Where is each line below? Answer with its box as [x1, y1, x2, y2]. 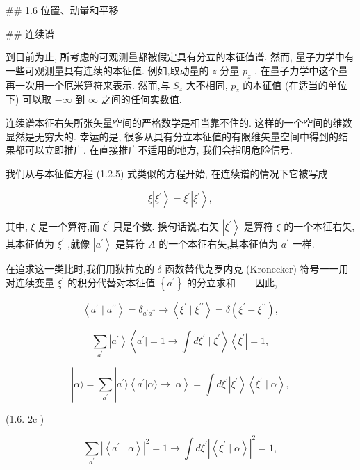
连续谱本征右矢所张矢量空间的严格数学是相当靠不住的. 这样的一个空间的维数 [6, 115, 352, 129]
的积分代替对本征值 [67, 275, 156, 289]
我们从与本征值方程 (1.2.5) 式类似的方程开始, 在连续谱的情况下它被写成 [6, 165, 328, 180]
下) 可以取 [6, 92, 52, 106]
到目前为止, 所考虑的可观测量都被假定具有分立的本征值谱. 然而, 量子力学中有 [6, 49, 354, 64]
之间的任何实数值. [101, 92, 182, 106]
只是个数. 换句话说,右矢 [113, 219, 219, 234]
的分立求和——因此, [187, 275, 278, 289]
